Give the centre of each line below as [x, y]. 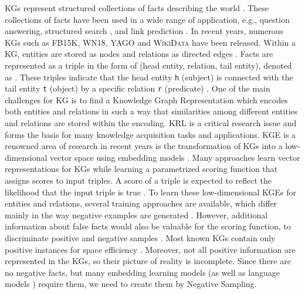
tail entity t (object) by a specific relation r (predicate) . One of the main [138, 88]
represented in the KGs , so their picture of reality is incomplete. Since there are [148, 261]
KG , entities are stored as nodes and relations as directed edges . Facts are [139, 54]
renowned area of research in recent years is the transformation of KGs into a [144, 146]
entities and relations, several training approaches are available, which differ [141, 203]
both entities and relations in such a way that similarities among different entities [151, 111]
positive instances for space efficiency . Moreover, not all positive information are [150, 249]
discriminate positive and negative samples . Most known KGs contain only [140, 238]
